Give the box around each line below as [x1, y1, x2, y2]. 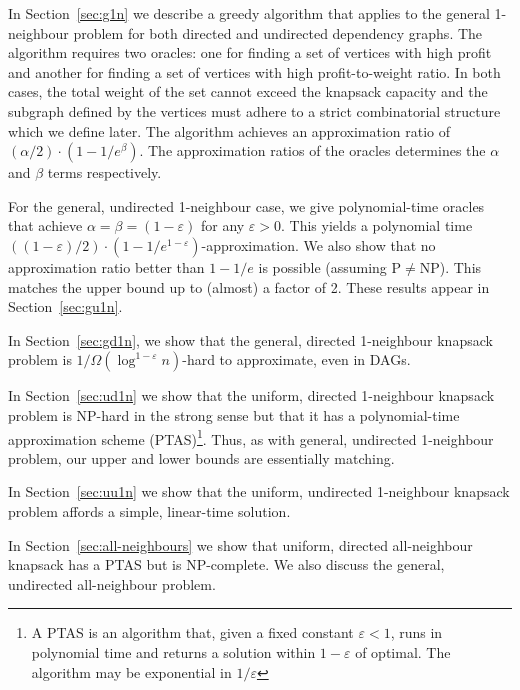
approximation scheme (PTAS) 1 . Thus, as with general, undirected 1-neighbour [8, 425, 494, 449]
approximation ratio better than [8, 256, 205, 277]
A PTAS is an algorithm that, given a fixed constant [31, 622, 354, 643]
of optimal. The [355, 641, 451, 662]
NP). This [419, 256, 482, 277]
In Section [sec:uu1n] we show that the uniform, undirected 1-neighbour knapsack [8, 481, 510, 502]
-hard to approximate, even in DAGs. [182, 349, 411, 370]
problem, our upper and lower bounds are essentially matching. [8, 447, 395, 468]
